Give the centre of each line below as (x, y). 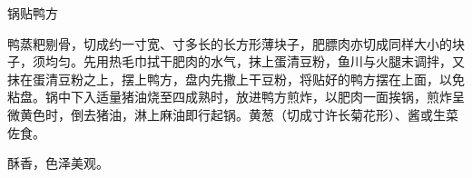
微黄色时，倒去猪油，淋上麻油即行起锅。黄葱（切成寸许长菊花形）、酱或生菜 (233, 114)
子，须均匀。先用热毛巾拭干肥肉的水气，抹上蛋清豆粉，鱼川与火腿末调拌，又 (236, 61)
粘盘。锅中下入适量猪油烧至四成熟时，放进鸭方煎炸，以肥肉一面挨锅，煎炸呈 (236, 97)
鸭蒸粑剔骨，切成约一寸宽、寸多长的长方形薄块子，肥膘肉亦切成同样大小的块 (236, 43)
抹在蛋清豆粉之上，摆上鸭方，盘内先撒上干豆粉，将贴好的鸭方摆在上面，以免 (236, 79)
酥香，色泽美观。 (58, 163)
